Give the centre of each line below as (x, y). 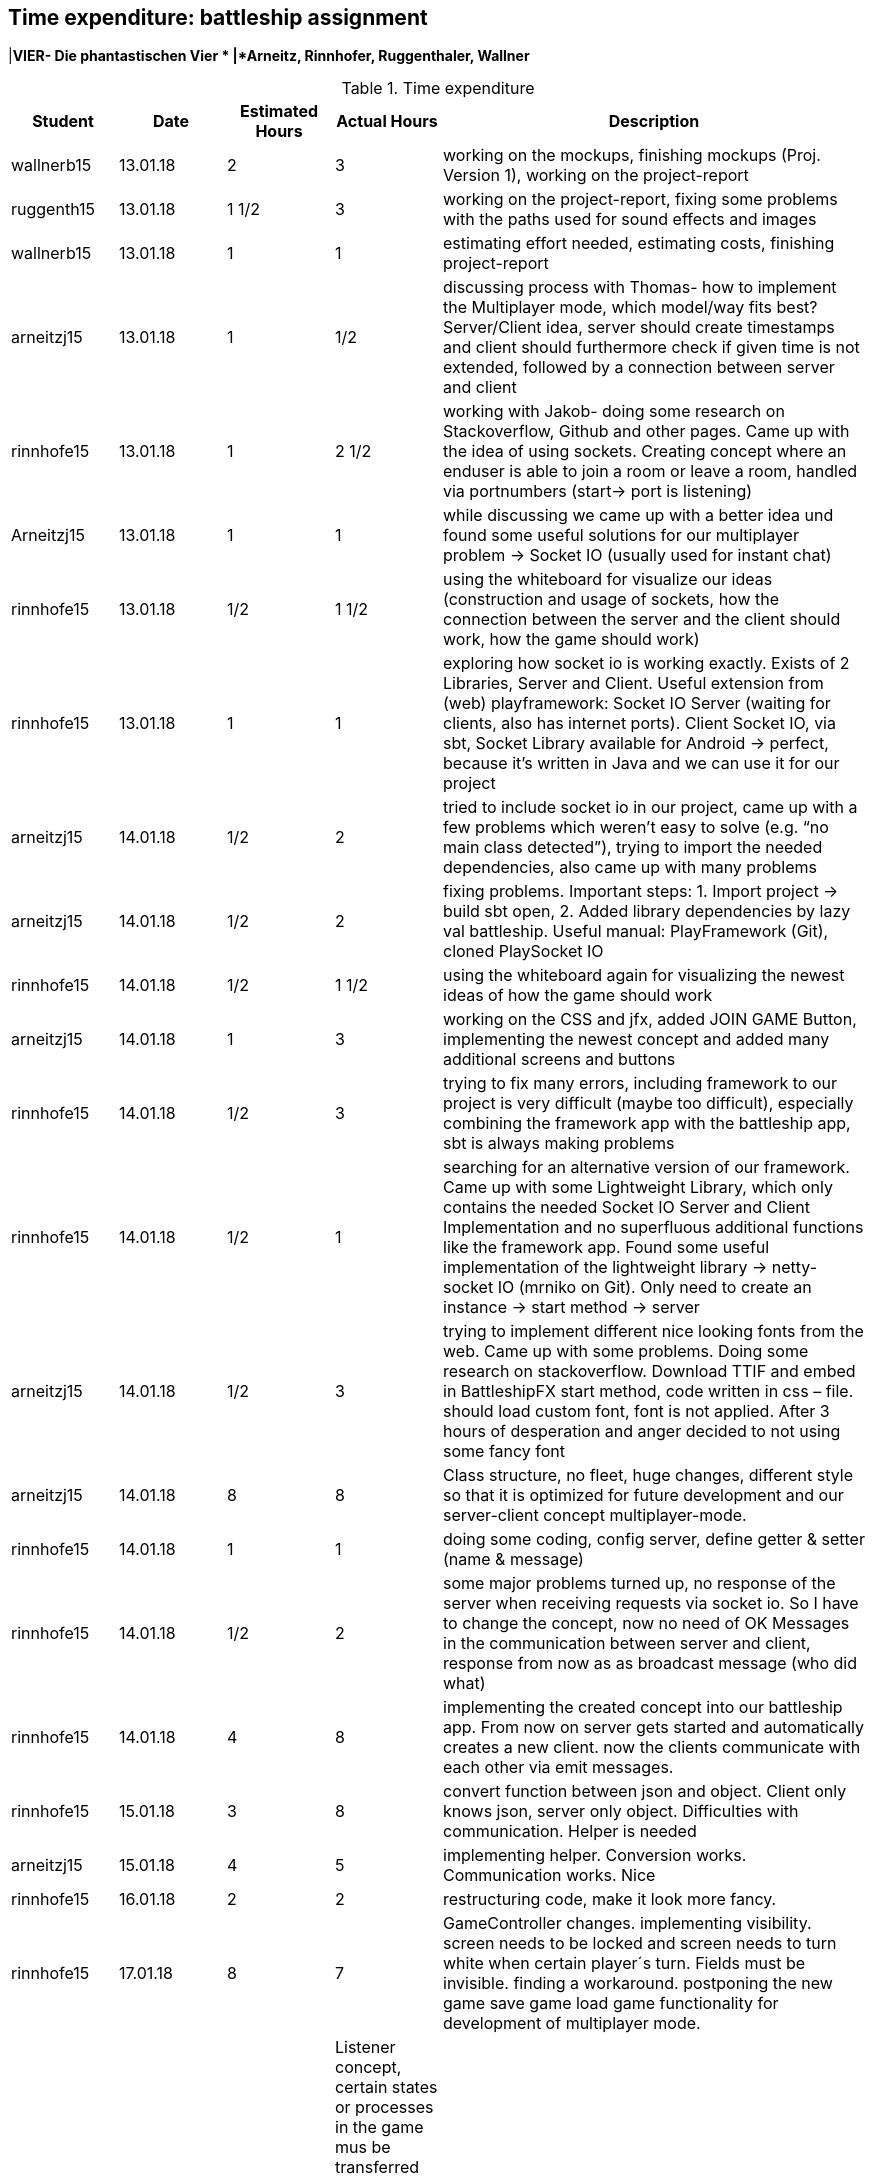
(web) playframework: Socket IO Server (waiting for (637, 703)
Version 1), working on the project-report (596, 175)
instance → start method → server (571, 1307)
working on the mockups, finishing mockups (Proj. (632, 155)
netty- (794, 1267)
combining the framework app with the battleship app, (647, 1123)
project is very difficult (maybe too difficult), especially (648, 1103)
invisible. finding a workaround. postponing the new (638, 1983)
